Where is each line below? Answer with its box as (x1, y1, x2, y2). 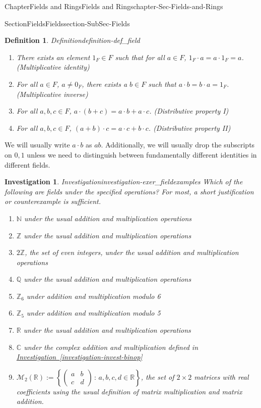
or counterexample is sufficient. (5, 196, 101, 207)
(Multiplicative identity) (16, 62, 90, 72)
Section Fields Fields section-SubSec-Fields (5, 18, 130, 28)
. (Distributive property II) (148, 122, 231, 133)
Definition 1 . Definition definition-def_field (5, 35, 140, 45)
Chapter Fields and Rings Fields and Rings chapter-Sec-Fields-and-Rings (5, 1, 223, 11)
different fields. (5, 159, 50, 170)
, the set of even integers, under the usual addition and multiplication (25, 247, 239, 258)
